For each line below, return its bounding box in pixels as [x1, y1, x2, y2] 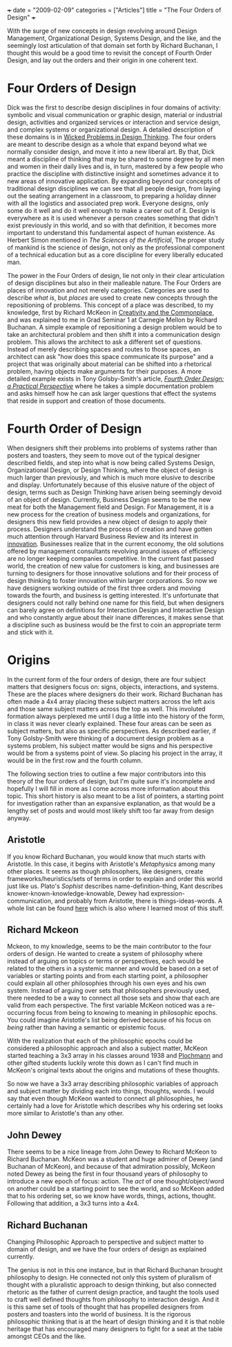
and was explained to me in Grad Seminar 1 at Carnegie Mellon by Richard [7, 315, 217, 324]
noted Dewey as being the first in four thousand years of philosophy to [7, 1170, 209, 1178]
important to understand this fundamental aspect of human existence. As [7, 228, 215, 236]
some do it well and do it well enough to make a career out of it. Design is [7, 206, 216, 214]
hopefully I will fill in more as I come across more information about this [7, 784, 211, 792]
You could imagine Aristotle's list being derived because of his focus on [7, 1016, 211, 1025]
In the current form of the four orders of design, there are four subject [7, 675, 206, 684]
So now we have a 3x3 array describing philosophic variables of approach [7, 1079, 219, 1088]
